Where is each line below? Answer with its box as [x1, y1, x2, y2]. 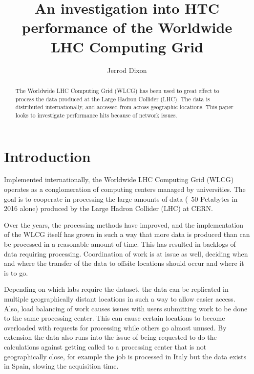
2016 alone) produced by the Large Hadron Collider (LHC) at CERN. [4, 203, 213, 213]
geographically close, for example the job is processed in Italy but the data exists [4, 351, 247, 361]
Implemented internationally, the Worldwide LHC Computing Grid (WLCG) [4, 174, 234, 185]
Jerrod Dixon [107, 65, 147, 75]
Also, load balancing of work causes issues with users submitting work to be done [4, 303, 248, 313]
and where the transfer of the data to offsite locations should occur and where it [4, 258, 244, 268]
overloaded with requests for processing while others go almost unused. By [4, 322, 227, 332]
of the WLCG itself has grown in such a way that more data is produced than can [4, 229, 250, 239]
